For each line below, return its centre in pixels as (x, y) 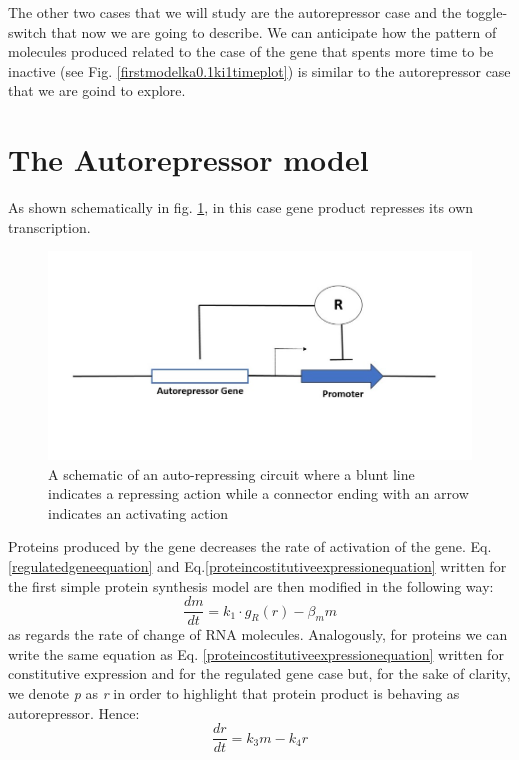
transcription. (49, 226)
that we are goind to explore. (97, 90)
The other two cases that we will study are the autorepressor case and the (235, 12)
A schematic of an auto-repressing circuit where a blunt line (231, 473)
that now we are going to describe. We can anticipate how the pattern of (274, 31)
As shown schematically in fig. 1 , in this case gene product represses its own (241, 207)
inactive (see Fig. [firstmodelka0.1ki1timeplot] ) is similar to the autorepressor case (259, 70)
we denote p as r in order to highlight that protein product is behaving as (234, 693)
